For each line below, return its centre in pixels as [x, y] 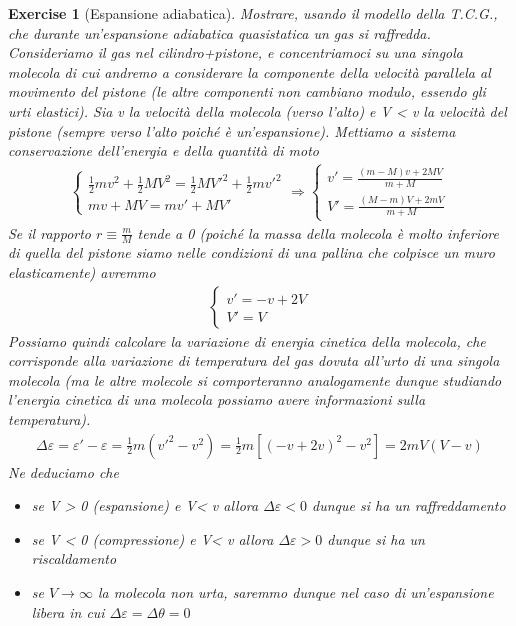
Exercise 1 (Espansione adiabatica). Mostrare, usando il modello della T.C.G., [253, 13]
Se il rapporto [50, 232]
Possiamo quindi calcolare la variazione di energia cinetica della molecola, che [247, 340]
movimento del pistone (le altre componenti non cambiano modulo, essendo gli [247, 91]
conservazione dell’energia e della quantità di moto [163, 150]
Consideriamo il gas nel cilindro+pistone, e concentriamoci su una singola [236, 52]
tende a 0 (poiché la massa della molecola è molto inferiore [318, 232]
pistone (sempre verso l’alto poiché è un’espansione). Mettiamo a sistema [232, 130]
